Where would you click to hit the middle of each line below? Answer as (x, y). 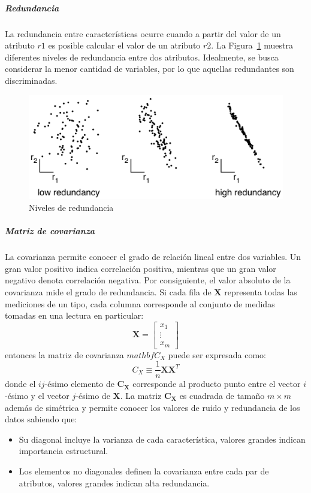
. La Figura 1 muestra (252, 45)
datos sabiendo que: (41, 419)
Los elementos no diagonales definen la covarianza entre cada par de (144, 471)
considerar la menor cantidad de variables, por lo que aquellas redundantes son (150, 69)
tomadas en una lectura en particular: (74, 315)
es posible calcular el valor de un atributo (124, 45)
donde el (20, 384)
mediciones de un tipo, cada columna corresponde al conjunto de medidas (140, 303)
